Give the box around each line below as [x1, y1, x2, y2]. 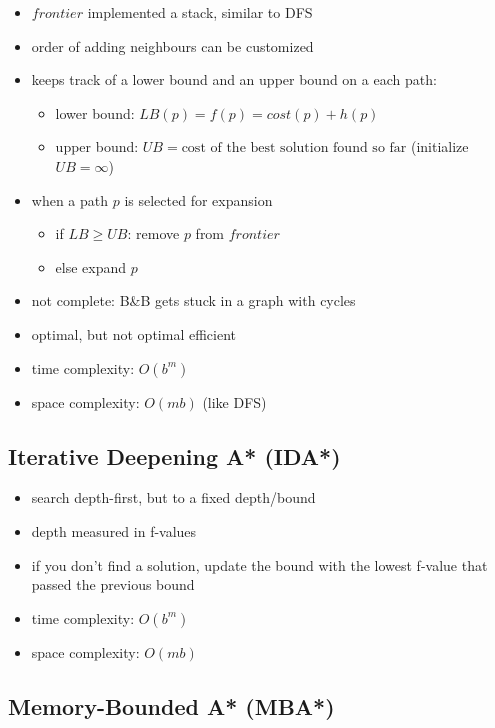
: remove [127, 223, 180, 244]
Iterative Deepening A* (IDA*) [8, 440, 341, 471]
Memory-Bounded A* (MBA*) [8, 690, 335, 721]
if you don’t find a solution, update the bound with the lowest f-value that [31, 554, 488, 575]
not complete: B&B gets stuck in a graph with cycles [31, 290, 356, 311]
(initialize [410, 136, 469, 157]
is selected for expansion [124, 189, 273, 210]
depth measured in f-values [31, 520, 197, 541]
